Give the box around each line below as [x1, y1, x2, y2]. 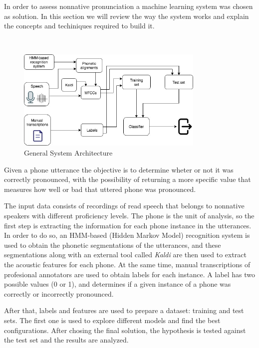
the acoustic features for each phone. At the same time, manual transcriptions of [4, 259, 251, 269]
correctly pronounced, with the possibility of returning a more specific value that [4, 174, 251, 184]
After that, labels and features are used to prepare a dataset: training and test [4, 305, 244, 316]
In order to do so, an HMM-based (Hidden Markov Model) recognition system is [4, 230, 250, 240]
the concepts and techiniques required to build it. [4, 20, 155, 31]
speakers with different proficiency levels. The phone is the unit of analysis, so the [4, 210, 255, 221]
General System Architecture [24, 148, 113, 158]
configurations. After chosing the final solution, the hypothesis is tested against [4, 325, 246, 335]
